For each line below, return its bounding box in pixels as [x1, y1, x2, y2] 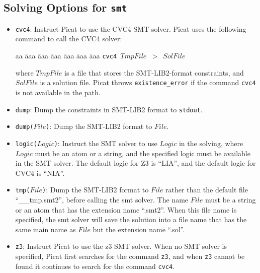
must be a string [205, 194, 256, 204]
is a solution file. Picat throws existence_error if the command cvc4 [40, 77, 256, 88]
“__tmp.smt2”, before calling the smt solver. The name [15, 194, 189, 204]
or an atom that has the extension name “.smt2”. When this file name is [15, 204, 237, 215]
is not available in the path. [15, 87, 101, 97]
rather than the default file [165, 184, 248, 195]
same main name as [15, 224, 76, 234]
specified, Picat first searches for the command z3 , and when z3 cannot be [15, 250, 245, 261]
